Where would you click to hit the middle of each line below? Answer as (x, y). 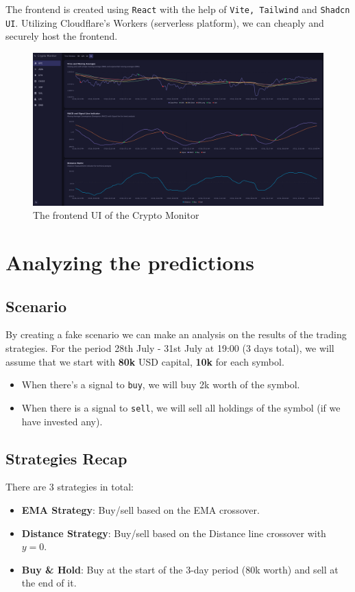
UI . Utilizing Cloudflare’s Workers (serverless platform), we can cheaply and (165, 22)
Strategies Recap (66, 458)
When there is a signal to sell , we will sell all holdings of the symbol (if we (181, 407)
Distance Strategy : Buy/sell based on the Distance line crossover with (174, 533)
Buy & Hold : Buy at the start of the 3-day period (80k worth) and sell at (180, 569)
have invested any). (62, 421)
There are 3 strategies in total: (70, 487)
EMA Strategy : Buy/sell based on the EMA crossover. (140, 509)
